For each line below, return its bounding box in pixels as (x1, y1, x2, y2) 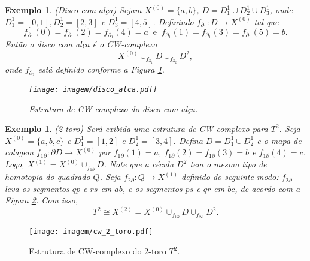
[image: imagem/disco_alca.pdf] (29, 85, 157, 94)
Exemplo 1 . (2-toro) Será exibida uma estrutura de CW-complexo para (5, 122, 268, 135)
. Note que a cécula (104, 158, 174, 170)
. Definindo (153, 15, 194, 28)
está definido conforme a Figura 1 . (38, 63, 165, 76)
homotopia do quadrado (5, 170, 90, 183)
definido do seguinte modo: (181, 170, 279, 183)
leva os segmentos (5, 182, 69, 194)
